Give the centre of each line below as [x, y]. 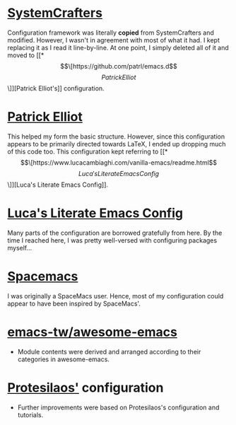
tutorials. [30, 414]
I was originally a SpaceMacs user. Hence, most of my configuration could [116, 296]
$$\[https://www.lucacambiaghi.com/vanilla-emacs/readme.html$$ [119, 162]
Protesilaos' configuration [85, 388]
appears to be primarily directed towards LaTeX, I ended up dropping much [117, 144]
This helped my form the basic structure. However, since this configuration [116, 136]
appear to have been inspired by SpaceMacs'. [74, 303]
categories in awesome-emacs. [63, 359]
